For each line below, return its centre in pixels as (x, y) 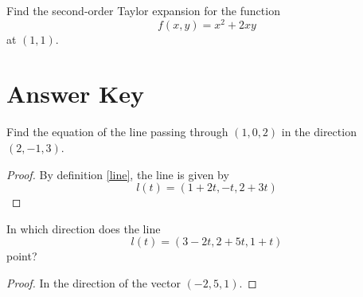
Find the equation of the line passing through (117, 132)
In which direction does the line (84, 228)
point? (22, 256)
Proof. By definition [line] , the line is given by (118, 174)
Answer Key (76, 94)
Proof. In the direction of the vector (94, 282)
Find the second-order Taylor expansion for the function (143, 10)
